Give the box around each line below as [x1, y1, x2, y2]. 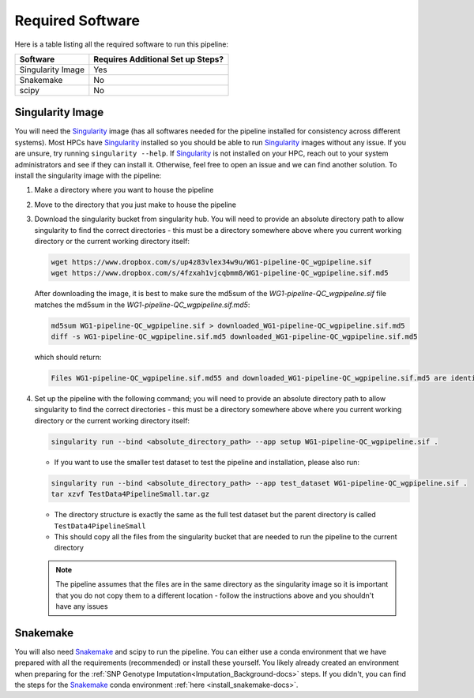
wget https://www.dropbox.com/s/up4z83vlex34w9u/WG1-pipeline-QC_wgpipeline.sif [51, 257, 372, 266]
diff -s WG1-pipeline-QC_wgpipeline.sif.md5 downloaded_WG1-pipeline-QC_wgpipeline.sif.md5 [51, 332, 418, 341]
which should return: [34, 352, 102, 362]
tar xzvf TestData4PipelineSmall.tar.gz [51, 490, 209, 499]
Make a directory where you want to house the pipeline [34, 186, 214, 195]
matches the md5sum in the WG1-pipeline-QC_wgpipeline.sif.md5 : [34, 300, 250, 310]
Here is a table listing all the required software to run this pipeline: [14, 39, 229, 49]
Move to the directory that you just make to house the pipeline [34, 200, 237, 209]
